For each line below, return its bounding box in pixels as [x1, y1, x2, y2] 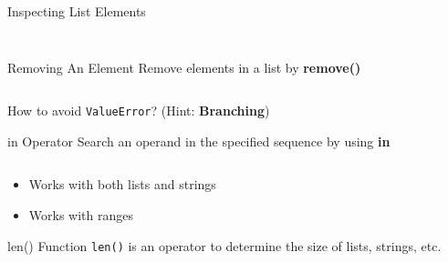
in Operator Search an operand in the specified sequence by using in [7, 131, 391, 150]
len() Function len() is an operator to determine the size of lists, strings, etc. [7, 236, 442, 255]
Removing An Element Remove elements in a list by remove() [7, 57, 361, 76]
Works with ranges [28, 206, 133, 225]
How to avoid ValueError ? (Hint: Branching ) [7, 101, 270, 120]
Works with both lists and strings [28, 175, 216, 194]
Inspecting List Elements [7, 2, 146, 20]
